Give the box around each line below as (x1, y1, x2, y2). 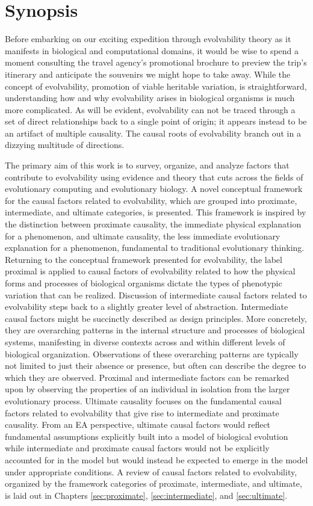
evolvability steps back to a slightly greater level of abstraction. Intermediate (5, 300, 288, 313)
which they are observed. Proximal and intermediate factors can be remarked (5, 371, 290, 383)
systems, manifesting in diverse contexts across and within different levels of (5, 335, 285, 348)
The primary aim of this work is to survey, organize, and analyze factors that (5, 159, 290, 171)
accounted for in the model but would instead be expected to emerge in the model (5, 453, 308, 466)
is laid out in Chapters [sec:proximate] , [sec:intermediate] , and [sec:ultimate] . (5, 489, 288, 501)
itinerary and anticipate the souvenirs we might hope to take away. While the (5, 67, 291, 80)
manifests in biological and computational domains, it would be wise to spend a (5, 44, 299, 57)
